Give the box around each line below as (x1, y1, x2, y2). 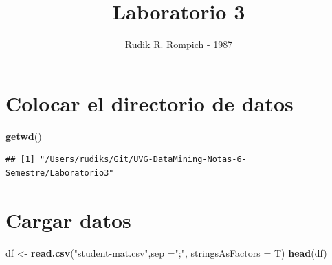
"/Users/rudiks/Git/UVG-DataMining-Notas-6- (40, 154, 247, 165)
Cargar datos (5, 205, 131, 233)
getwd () (5, 128, 42, 143)
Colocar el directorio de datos (5, 89, 294, 117)
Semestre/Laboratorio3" (5, 168, 114, 178)
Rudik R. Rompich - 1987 (124, 37, 233, 51)
